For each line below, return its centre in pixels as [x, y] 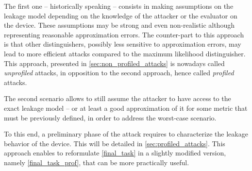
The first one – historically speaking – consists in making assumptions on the [119, 6]
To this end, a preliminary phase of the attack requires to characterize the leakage [126, 134]
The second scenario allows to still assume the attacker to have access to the [118, 98]
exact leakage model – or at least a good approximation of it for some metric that [126, 108]
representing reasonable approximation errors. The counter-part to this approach [124, 34]
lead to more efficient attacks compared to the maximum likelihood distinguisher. [125, 53]
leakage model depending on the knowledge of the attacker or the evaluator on [121, 15]
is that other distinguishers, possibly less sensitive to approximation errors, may [123, 44]
